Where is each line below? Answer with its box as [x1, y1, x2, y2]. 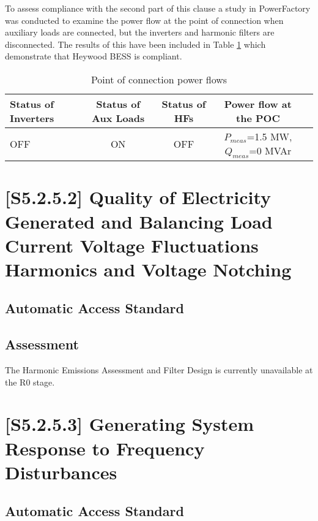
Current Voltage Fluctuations [5, 232, 259, 257]
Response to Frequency [5, 435, 205, 460]
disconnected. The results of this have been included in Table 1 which [5, 37, 266, 50]
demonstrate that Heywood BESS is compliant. [5, 50, 182, 63]
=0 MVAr [249, 143, 292, 158]
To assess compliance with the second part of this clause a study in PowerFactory [5, 2, 311, 14]
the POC [236, 110, 280, 125]
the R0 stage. [5, 375, 55, 388]
